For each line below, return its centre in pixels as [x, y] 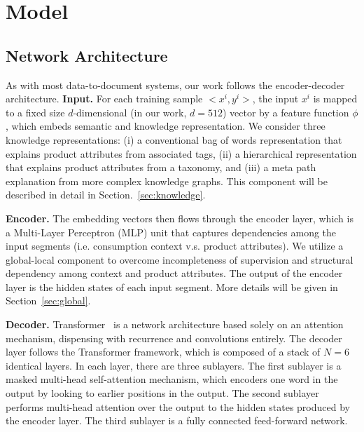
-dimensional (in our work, [130, 112]
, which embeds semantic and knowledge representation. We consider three [166, 126]
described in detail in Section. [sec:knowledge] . [106, 195]
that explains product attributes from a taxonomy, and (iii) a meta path [161, 167]
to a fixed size [35, 112]
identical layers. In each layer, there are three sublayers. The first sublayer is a [174, 365]
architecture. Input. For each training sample [104, 99]
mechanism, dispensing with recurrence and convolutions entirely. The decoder [174, 338]
